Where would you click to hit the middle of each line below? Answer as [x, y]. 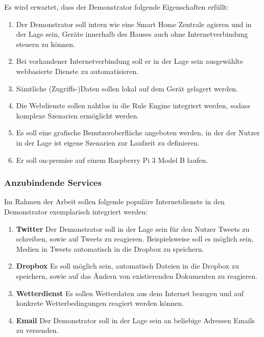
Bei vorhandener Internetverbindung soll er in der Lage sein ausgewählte [129, 61]
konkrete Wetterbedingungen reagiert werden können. [100, 303]
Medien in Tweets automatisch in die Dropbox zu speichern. [110, 248]
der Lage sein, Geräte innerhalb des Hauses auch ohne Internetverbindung [132, 34]
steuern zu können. [46, 44]
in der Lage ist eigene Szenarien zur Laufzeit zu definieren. [108, 142]
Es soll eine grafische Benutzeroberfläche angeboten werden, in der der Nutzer [138, 133]
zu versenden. [37, 330]
